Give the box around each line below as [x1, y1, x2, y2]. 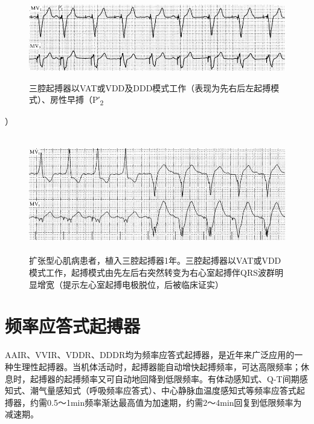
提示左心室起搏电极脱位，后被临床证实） [62, 278, 223, 290]
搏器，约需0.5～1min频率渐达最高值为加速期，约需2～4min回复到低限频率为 [5, 396, 302, 408]
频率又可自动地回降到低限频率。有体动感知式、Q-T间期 [80, 372, 300, 385]
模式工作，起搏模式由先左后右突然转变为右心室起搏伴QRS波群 [29, 266, 275, 279]
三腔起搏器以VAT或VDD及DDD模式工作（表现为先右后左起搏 [29, 81, 271, 94]
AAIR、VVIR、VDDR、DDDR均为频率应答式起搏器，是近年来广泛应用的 [5, 348, 295, 361]
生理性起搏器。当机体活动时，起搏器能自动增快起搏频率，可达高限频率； [13, 360, 301, 373]
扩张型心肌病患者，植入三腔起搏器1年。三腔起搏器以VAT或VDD [29, 254, 281, 267]
